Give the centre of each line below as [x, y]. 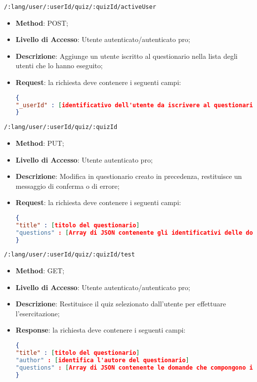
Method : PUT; [40, 143]
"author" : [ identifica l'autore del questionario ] [102, 360]
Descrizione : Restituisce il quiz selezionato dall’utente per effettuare [121, 304]
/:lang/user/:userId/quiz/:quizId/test [69, 255]
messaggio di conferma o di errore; [67, 186]
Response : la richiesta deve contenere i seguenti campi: [101, 330]
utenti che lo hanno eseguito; [59, 65]
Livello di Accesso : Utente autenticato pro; [84, 159]
